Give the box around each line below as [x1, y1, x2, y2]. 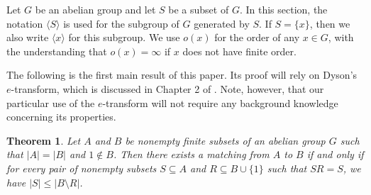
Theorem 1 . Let [6, 133, 81, 147]
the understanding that [6, 43, 107, 58]
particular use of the [6, 95, 95, 110]
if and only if [306, 147, 364, 162]
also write [6, 30, 49, 45]
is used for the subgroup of [63, 16, 179, 30]
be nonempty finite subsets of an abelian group [125, 133, 326, 147]
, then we [309, 16, 350, 30]
